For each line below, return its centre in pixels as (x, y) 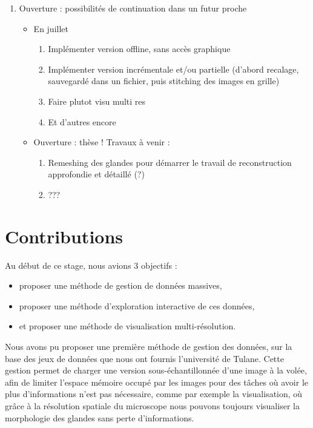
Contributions (64, 236)
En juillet (51, 28)
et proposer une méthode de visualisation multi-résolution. (127, 326)
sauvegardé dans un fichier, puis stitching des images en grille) (164, 81)
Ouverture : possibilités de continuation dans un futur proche (133, 8)
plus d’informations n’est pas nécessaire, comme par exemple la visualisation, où (154, 394)
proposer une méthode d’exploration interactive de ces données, (137, 305)
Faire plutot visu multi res (97, 101)
